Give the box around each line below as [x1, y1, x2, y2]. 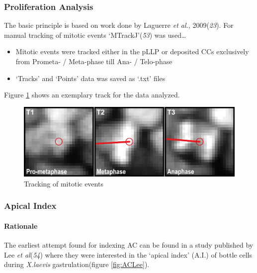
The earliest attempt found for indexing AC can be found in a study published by [4, 239, 254, 250]
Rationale [4, 220, 38, 231]
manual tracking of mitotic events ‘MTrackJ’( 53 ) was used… [4, 29, 186, 40]
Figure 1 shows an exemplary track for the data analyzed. [4, 90, 180, 100]
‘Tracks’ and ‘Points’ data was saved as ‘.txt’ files [15, 73, 166, 83]
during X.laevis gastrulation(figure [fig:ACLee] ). [4, 259, 150, 270]
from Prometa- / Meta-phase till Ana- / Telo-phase [15, 56, 172, 66]
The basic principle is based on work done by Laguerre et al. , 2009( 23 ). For [4, 20, 234, 30]
